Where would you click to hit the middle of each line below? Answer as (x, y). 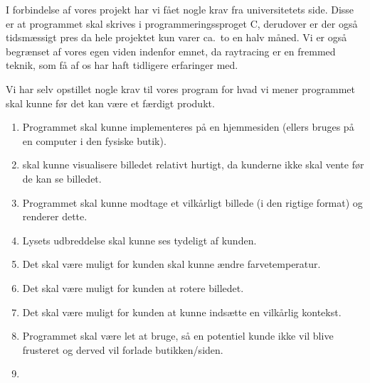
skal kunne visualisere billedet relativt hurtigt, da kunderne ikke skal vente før (193, 164)
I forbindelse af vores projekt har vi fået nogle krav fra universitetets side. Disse (180, 9)
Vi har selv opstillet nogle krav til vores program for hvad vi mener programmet (180, 88)
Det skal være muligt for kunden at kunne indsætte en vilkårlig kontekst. (182, 312)
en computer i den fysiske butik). (94, 140)
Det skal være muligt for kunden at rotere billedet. (133, 287)
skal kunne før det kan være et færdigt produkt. (110, 103)
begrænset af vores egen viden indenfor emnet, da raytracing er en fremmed (171, 51)
